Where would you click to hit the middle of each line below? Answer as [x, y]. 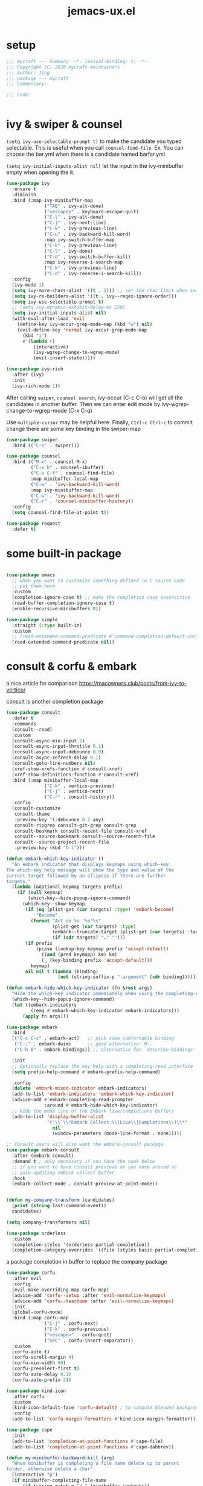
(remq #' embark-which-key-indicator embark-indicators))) [105, 1010]
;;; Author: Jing [28, 73]
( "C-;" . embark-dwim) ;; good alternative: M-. [83, 1044]
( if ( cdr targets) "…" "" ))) [89, 938]
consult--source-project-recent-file [62, 842]
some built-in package [64, 553]
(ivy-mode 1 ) [28, 285]
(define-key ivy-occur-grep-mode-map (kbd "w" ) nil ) [85, 324]
